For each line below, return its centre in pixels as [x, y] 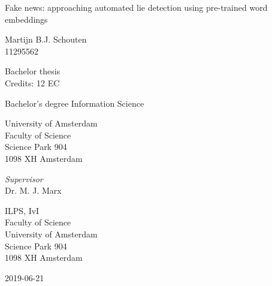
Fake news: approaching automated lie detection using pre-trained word [136, 7]
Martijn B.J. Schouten [46, 39]
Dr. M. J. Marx [33, 190]
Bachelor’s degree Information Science [75, 103]
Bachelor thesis [33, 71]
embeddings [26, 19]
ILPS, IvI [22, 210]
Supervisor [24, 178]
